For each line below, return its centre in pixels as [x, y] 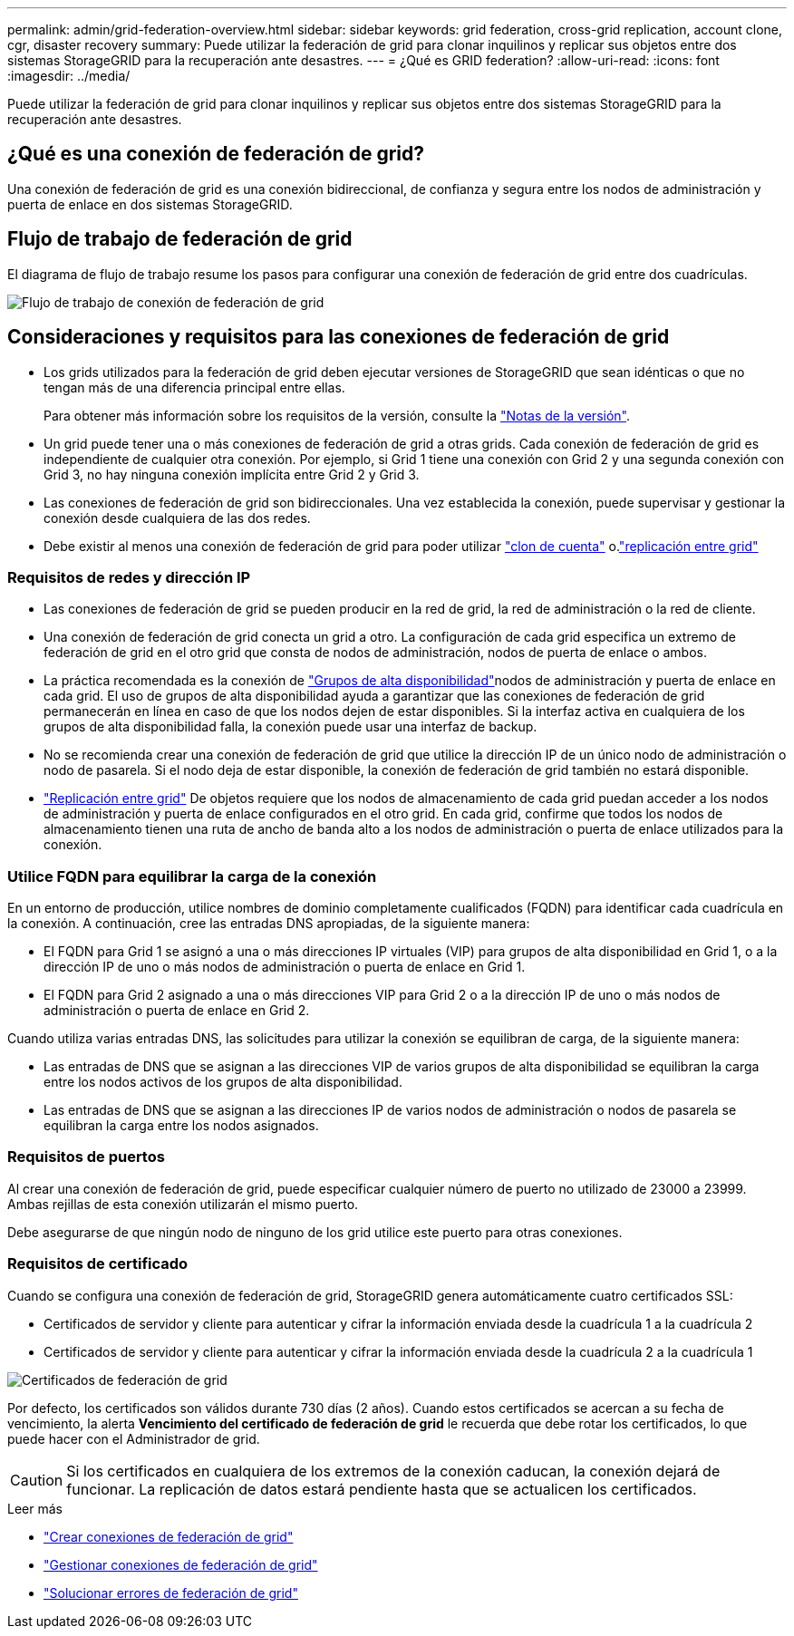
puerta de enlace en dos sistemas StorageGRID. [150, 204]
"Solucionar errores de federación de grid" [171, 1592]
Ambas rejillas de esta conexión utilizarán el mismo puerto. [183, 1204]
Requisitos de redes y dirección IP [129, 577]
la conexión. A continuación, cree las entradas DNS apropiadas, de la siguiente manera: [269, 924]
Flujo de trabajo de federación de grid [180, 239]
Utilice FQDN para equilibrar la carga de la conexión [192, 876]
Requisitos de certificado [98, 1264]
